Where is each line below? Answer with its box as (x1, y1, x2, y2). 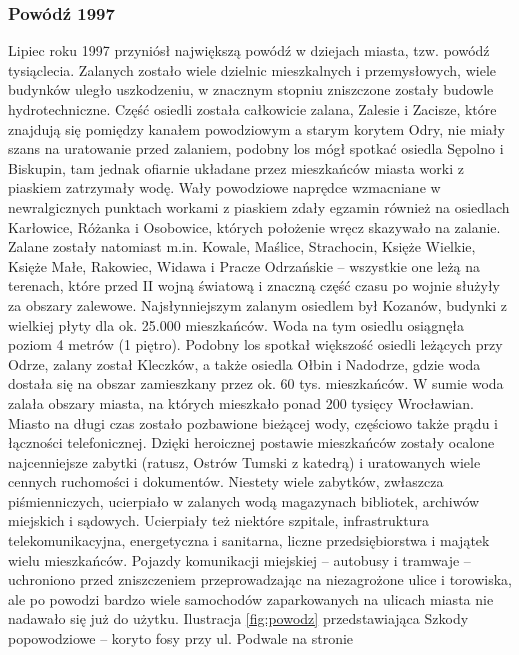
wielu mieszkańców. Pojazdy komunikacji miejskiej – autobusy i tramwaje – (8, 549, 471, 570)
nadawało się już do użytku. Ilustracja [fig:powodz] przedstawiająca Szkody (8, 608, 469, 629)
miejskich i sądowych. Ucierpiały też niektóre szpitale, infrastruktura (8, 510, 429, 531)
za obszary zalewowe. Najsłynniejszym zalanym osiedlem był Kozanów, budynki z (8, 294, 507, 315)
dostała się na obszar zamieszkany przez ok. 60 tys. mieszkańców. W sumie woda (8, 373, 504, 394)
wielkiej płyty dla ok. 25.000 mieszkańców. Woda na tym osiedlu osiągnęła (8, 314, 465, 335)
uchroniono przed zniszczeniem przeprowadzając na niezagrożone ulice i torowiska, (8, 569, 512, 590)
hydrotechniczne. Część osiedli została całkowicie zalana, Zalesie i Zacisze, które (8, 99, 497, 119)
